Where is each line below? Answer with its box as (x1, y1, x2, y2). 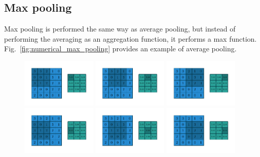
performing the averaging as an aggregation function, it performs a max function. (4, 33, 257, 44)
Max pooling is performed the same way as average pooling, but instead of (4, 23, 236, 34)
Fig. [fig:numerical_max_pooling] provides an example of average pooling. (4, 43, 237, 54)
